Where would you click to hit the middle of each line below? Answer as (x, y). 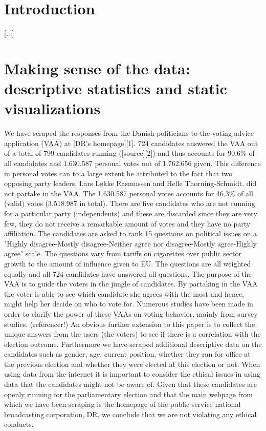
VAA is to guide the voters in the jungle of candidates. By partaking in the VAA (131, 284)
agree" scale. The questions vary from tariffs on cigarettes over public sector (123, 253)
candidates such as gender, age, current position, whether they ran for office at (127, 354)
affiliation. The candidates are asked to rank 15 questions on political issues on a (131, 233)
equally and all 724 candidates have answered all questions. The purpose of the (128, 273)
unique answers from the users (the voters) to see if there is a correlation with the (132, 334)
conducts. (19, 424)
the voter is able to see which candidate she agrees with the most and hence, (124, 293)
